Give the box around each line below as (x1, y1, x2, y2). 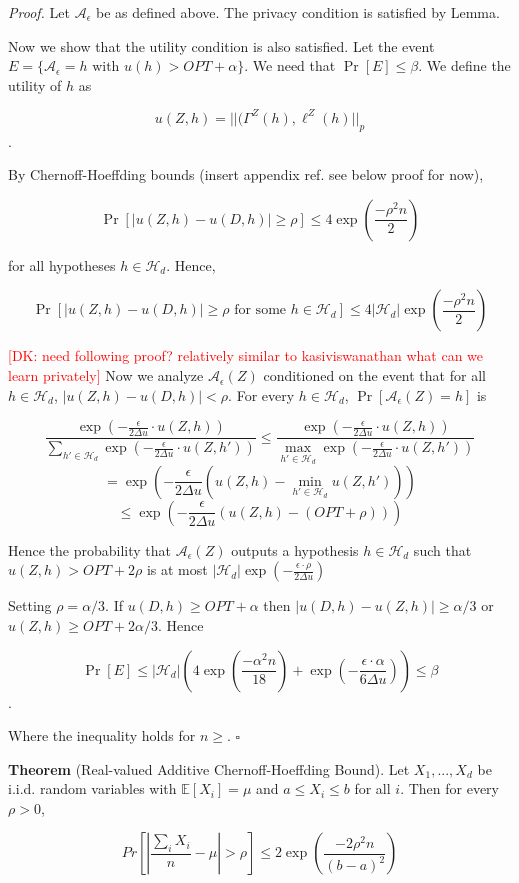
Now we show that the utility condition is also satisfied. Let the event (8, 35, 435, 56)
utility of (8, 74, 62, 95)
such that (413, 539, 472, 560)
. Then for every (400, 778, 499, 799)
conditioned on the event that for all (263, 365, 486, 386)
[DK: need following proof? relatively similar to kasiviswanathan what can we (8, 345, 484, 366)
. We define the (418, 55, 511, 76)
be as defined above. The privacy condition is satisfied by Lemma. (96, 2, 500, 22)
